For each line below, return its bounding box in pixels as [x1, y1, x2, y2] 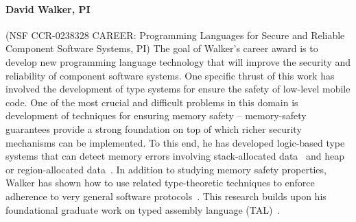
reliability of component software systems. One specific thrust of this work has [5, 68, 335, 82]
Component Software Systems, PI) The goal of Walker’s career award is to [5, 41, 318, 56]
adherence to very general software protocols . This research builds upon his [5, 188, 327, 203]
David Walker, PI [5, 1, 91, 16]
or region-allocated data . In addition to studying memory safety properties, [5, 162, 327, 176]
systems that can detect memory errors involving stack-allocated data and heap [5, 149, 345, 163]
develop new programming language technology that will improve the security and [5, 54, 351, 69]
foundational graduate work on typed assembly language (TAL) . [5, 202, 281, 217]
